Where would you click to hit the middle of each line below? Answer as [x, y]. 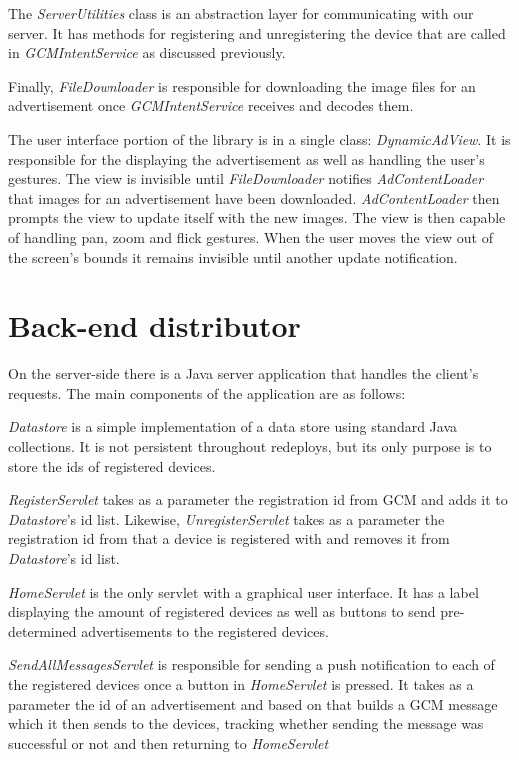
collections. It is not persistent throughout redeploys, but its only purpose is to [250, 446]
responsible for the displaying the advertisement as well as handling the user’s [246, 158]
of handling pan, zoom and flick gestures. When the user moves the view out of [250, 236]
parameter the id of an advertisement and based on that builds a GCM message [253, 703]
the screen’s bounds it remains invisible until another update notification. [233, 256]
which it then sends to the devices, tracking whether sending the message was [246, 723]
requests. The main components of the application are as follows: [207, 392]
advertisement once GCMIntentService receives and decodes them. [211, 105]
